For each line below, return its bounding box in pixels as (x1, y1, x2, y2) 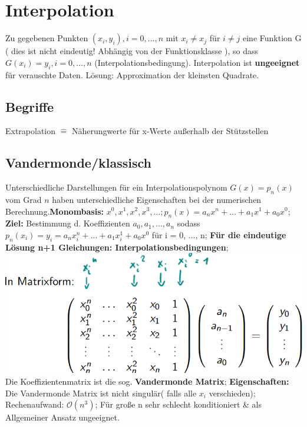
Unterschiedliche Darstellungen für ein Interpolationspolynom (5, 181, 227, 194)
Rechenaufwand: (5, 398, 64, 411)
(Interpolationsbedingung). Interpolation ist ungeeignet (94, 56, 300, 68)
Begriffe (5, 97, 54, 115)
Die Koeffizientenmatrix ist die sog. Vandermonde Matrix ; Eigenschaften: (5, 375, 289, 388)
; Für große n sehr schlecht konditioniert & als (95, 398, 262, 411)
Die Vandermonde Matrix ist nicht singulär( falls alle (5, 386, 197, 399)
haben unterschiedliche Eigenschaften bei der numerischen (52, 193, 262, 205)
